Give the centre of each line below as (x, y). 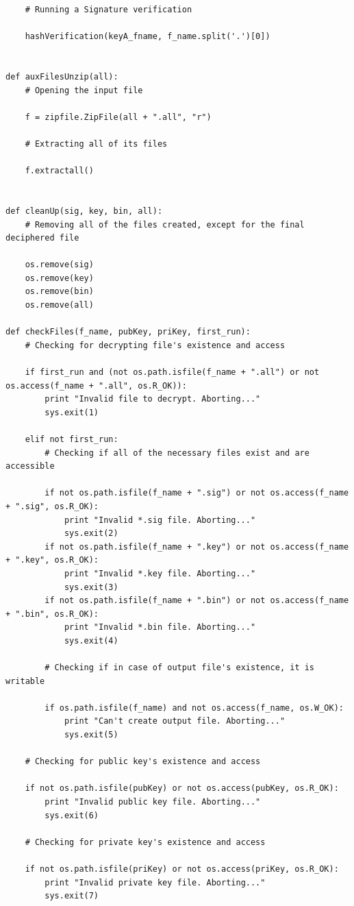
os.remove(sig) (59, 265)
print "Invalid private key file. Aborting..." (155, 882)
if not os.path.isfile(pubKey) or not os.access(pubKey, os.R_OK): (182, 788)
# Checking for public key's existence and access (143, 762)
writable (25, 681)
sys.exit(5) (91, 735)
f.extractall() (59, 171)
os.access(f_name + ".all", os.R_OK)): (96, 385)
